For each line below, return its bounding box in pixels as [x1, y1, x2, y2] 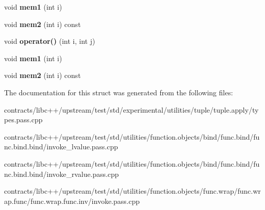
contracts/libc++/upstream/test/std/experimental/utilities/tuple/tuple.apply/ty [4, 104, 259, 115]
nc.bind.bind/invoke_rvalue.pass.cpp [4, 168, 119, 179]
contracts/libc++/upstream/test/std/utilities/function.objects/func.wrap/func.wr [4, 186, 261, 196]
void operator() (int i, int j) [4, 36, 95, 46]
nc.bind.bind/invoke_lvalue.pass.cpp [4, 141, 118, 152]
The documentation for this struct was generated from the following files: [4, 87, 233, 97]
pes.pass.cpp [4, 114, 43, 125]
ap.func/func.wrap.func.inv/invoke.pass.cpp [4, 195, 140, 206]
